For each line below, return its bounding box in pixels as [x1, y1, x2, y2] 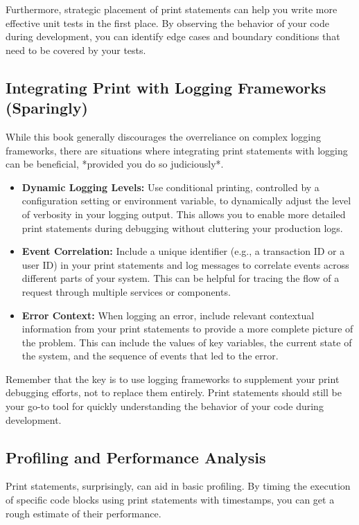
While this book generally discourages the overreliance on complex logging [6, 129, 321, 143]
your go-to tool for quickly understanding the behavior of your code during [6, 399, 324, 413]
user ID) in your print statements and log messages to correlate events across [21, 257, 349, 272]
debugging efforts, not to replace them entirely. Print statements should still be [6, 385, 342, 400]
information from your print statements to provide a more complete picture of [21, 321, 353, 336]
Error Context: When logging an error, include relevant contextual [21, 308, 315, 322]
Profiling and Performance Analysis [6, 446, 266, 468]
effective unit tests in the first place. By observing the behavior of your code [6, 15, 329, 30]
